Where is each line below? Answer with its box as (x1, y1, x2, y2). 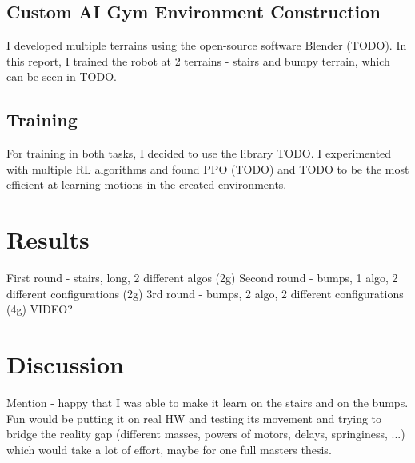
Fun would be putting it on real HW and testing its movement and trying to (6, 409, 382, 426)
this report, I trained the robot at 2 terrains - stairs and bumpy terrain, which (6, 52, 390, 69)
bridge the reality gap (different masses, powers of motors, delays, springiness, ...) (6, 425, 405, 442)
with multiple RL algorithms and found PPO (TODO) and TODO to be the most (6, 160, 409, 177)
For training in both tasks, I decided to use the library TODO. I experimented (6, 145, 392, 162)
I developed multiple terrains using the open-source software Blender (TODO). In (6, 37, 407, 54)
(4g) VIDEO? (6, 301, 73, 317)
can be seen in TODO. (6, 68, 117, 85)
